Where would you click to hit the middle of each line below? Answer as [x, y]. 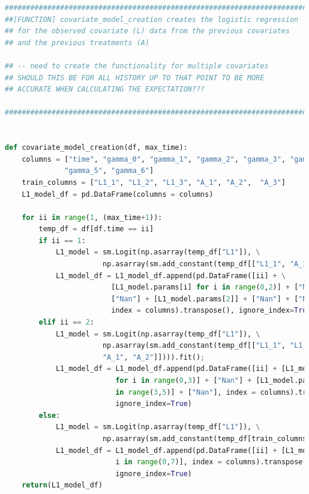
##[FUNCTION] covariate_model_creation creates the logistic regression [152, 19]
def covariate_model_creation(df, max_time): [96, 148]
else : [50, 415]
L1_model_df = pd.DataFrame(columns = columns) [117, 194]
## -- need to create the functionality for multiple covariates [137, 66]
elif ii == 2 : [67, 322]
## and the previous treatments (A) [77, 43]
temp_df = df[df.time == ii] [96, 229]
